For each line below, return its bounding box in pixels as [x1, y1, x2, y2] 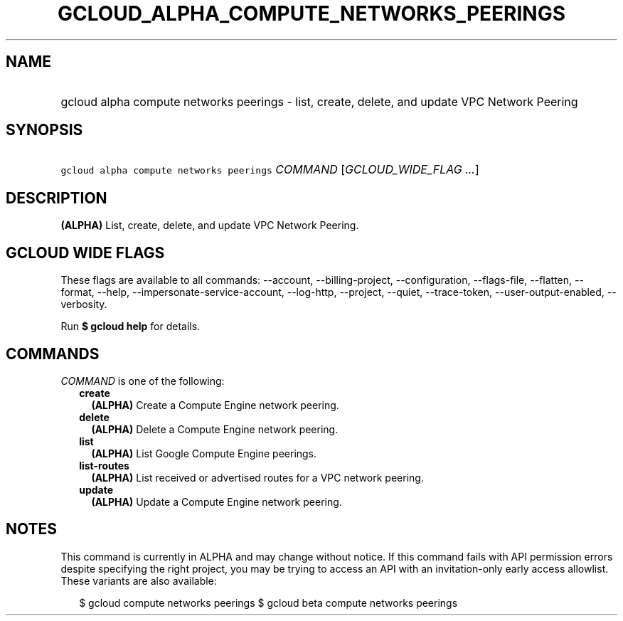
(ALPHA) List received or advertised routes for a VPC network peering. [91, 471, 424, 484]
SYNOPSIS [6, 121, 83, 139]
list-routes [79, 459, 129, 472]
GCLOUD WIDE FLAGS [6, 243, 165, 262]
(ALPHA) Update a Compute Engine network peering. [91, 495, 342, 508]
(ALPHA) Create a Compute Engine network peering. [91, 398, 339, 411]
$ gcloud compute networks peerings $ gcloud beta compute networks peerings [79, 596, 458, 609]
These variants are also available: [60, 574, 217, 587]
